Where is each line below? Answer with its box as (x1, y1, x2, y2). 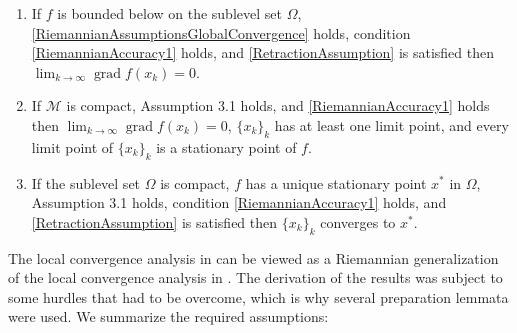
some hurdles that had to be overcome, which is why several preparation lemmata (8, 286, 509, 307)
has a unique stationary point (245, 172, 427, 193)
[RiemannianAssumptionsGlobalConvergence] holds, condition (31, 22, 411, 43)
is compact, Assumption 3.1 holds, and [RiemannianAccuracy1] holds (66, 95, 490, 116)
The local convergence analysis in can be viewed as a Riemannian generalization (8, 247, 499, 268)
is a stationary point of (156, 136, 297, 157)
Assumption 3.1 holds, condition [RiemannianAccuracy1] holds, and (31, 192, 447, 213)
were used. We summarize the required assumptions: (8, 306, 329, 327)
